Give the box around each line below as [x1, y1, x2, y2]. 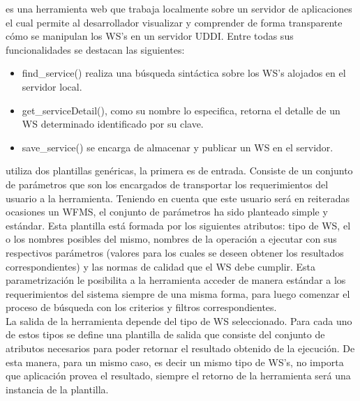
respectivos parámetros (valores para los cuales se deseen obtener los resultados [6, 245, 344, 259]
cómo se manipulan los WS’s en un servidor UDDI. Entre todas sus [6, 29, 294, 43]
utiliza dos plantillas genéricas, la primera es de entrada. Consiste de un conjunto [6, 163, 353, 178]
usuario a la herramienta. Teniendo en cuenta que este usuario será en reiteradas [6, 190, 350, 205]
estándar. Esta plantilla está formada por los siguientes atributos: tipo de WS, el [6, 218, 351, 232]
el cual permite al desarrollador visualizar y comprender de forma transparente [6, 15, 343, 29]
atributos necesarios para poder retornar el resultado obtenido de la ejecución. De [6, 341, 355, 356]
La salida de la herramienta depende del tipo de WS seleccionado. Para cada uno [6, 313, 352, 328]
